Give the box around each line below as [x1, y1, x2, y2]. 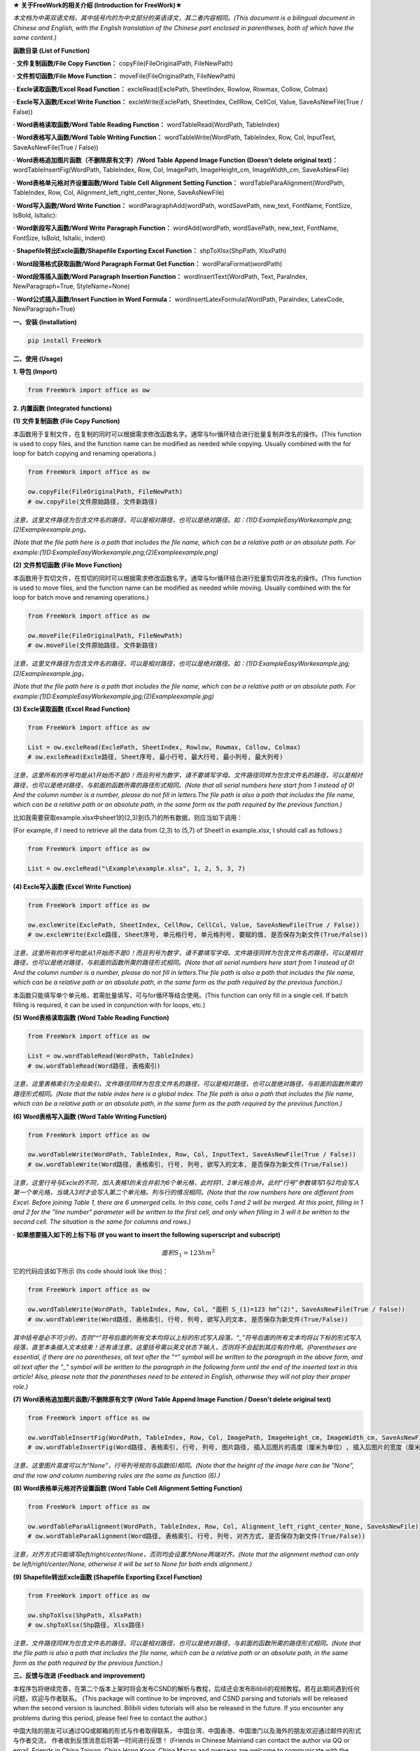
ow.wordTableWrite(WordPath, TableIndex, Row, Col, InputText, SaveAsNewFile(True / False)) [27, 1151, 356, 1158]
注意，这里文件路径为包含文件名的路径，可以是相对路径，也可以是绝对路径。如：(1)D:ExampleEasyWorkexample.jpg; [13, 659, 351, 668]
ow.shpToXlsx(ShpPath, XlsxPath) [27, 1611, 143, 1619]
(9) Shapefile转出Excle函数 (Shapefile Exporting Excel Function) [13, 1572, 202, 1581]
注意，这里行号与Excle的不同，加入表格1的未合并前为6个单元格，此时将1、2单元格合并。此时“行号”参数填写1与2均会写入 [13, 1178, 360, 1186]
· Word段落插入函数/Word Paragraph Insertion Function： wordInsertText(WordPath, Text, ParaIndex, [13, 272, 308, 280]
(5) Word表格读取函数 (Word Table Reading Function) [13, 1013, 169, 1022]
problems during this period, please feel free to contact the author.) [13, 1713, 208, 1722]
